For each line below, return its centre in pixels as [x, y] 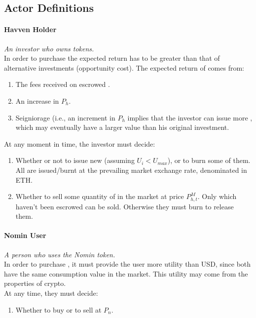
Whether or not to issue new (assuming [75, 160]
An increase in [37, 100]
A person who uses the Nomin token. [60, 254]
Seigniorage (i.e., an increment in [65, 117]
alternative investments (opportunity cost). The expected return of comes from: [124, 67]
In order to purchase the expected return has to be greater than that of [112, 58]
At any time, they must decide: [51, 293]
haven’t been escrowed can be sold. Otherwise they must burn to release [125, 206]
